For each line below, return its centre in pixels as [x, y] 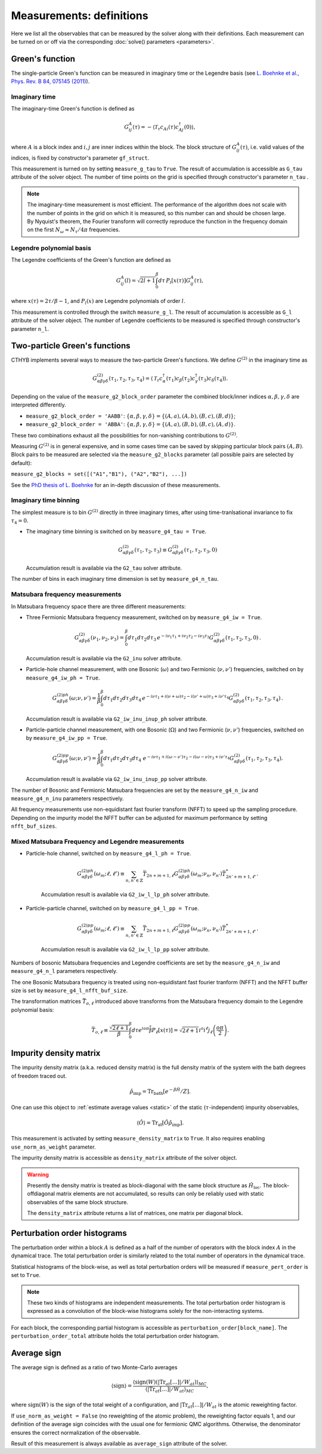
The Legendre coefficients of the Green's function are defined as [91, 260]
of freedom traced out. [39, 1076]
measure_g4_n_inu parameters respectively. [67, 798]
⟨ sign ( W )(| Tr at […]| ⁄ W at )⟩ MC [170, 1383]
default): [21, 463]
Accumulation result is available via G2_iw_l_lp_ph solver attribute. [125, 895]
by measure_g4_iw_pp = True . [67, 738]
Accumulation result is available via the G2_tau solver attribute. [104, 568]
